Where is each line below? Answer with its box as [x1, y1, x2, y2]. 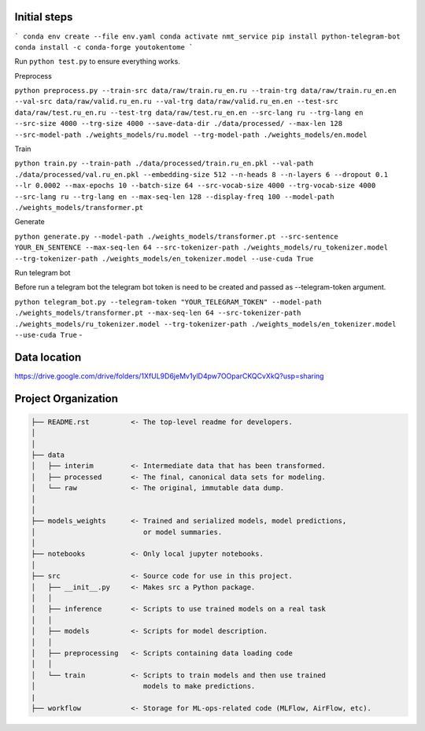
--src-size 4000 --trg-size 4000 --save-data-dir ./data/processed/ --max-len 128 [14, 119, 342, 128]
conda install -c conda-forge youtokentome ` [14, 42, 194, 51]
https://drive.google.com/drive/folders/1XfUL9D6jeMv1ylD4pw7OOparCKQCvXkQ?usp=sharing [14, 371, 324, 381]
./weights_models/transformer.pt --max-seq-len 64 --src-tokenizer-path [14, 308, 301, 318]
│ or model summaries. [31, 527, 223, 537]
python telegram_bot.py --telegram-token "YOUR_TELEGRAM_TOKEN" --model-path [14, 297, 322, 306]
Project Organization [14, 392, 118, 405]
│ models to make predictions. [31, 681, 256, 691]
